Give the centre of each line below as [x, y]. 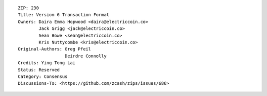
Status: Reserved [39, 70]
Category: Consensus [43, 76]
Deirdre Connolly [86, 56]
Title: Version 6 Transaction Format [64, 15]
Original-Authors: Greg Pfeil [55, 49]
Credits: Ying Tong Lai [47, 63]
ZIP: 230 [28, 8]
